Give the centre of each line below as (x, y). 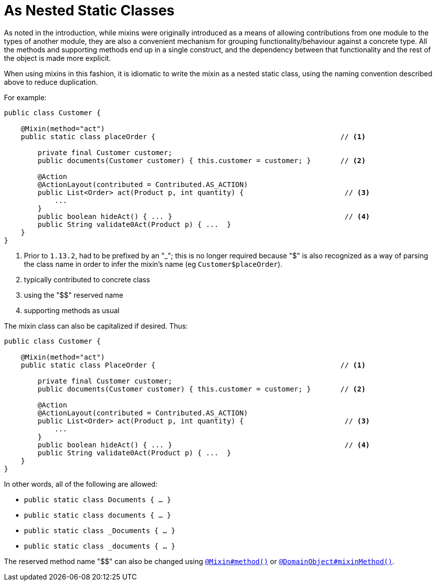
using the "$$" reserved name (74, 295)
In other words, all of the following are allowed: (81, 484)
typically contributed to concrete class (87, 279)
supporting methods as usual (72, 310)
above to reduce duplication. (51, 82)
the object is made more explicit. (58, 58)
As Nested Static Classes (89, 10)
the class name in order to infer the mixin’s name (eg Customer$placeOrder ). (153, 264)
